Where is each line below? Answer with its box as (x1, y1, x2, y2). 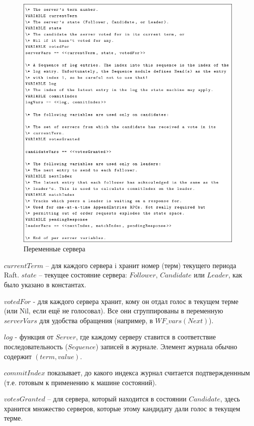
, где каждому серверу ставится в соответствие (76, 332, 216, 342)
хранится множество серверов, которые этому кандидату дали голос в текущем (4, 403, 240, 413)
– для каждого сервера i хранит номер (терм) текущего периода (45, 260, 236, 270)
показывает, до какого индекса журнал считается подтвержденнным (47, 367, 250, 378)
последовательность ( (4, 341, 68, 351)
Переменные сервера (24, 243, 85, 254)
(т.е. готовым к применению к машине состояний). (4, 377, 157, 387)
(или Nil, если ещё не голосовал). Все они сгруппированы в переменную (4, 305, 223, 316)
